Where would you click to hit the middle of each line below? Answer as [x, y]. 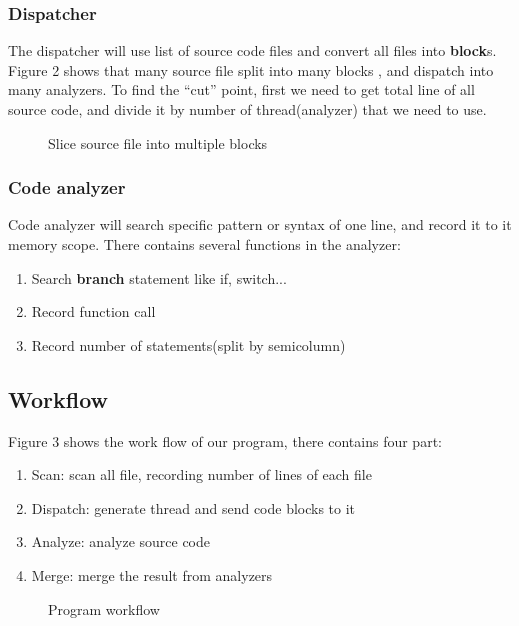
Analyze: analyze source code [121, 541]
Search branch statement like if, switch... [159, 277]
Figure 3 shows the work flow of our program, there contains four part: [225, 440]
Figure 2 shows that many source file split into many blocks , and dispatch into [251, 69]
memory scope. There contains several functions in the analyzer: [204, 244]
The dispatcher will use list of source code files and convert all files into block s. [252, 50]
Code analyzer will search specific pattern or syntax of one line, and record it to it [260, 224]
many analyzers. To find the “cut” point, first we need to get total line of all [241, 89]
